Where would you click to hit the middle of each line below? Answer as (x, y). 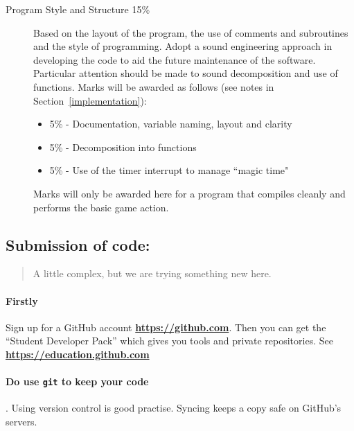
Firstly (22, 300)
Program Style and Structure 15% (78, 9)
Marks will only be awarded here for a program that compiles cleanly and (189, 193)
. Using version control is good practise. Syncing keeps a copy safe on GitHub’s (174, 408)
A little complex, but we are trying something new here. (152, 273)
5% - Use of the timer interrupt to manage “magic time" (169, 170)
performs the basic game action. (101, 207)
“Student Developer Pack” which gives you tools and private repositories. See (169, 341)
